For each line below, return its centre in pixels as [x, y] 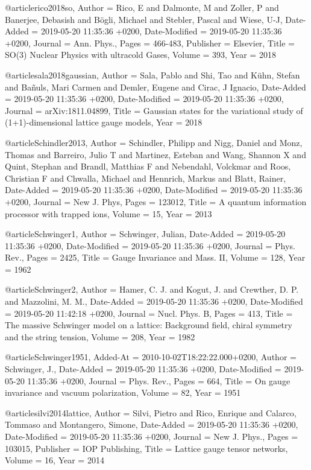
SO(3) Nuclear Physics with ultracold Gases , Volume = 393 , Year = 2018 [140, 55]
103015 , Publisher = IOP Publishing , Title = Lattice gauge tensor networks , [146, 448]
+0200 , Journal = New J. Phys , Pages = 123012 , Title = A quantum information [156, 201]
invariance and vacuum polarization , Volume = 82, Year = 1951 [123, 392]
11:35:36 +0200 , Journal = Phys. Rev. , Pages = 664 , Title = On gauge [159, 380]
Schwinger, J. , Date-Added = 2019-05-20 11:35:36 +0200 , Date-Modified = [143, 369]
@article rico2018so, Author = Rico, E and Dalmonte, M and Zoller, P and [142, 7]
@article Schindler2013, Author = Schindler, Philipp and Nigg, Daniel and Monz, [154, 142]
